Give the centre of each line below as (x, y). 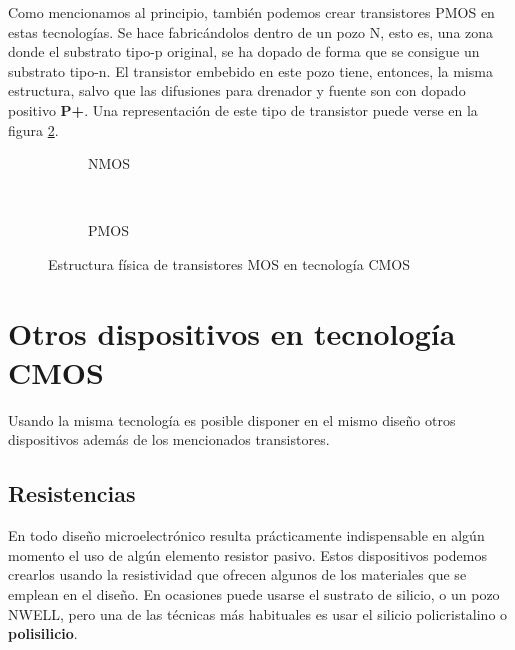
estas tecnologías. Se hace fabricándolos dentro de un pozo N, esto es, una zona (251, 31)
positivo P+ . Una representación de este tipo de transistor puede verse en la (243, 109)
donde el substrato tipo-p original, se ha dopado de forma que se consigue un (244, 51)
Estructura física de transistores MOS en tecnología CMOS (229, 263)
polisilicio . (43, 633)
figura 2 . (33, 129)
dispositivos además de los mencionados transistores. (169, 439)
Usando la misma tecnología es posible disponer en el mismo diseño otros (232, 419)
